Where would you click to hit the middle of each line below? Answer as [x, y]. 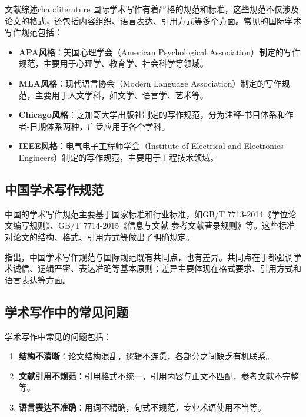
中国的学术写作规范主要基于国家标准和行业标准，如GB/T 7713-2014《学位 [147, 214]
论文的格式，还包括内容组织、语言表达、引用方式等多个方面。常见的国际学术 [153, 20]
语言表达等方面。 [38, 279]
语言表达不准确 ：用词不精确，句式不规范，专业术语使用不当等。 [142, 407]
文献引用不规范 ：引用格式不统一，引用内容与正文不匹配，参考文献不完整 [159, 375]
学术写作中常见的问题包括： [58, 336]
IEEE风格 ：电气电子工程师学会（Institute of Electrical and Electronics [151, 146]
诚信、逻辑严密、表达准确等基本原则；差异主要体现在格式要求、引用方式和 [157, 268]
